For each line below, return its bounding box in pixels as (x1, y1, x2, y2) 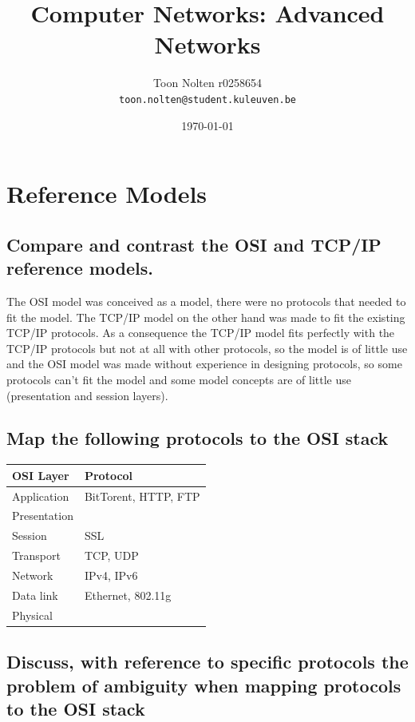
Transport (12, 547, 61, 564)
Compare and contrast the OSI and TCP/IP (6, 232, 381, 256)
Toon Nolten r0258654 (153, 74, 262, 91)
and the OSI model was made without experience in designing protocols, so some (6, 355, 402, 372)
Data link (12, 586, 58, 603)
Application (12, 487, 69, 504)
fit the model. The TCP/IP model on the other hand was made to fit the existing (6, 308, 405, 325)
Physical (12, 606, 53, 623)
